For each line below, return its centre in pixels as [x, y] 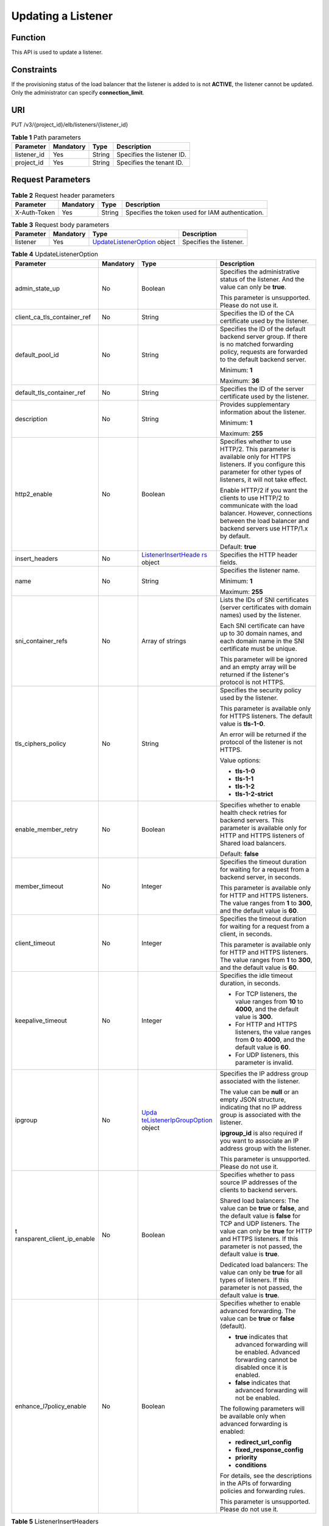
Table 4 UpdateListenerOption [55, 255]
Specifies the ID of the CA [257, 313]
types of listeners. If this [254, 1280]
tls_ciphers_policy [41, 743]
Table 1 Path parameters [46, 137]
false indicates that [263, 1383]
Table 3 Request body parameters [60, 225]
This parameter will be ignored [264, 659]
